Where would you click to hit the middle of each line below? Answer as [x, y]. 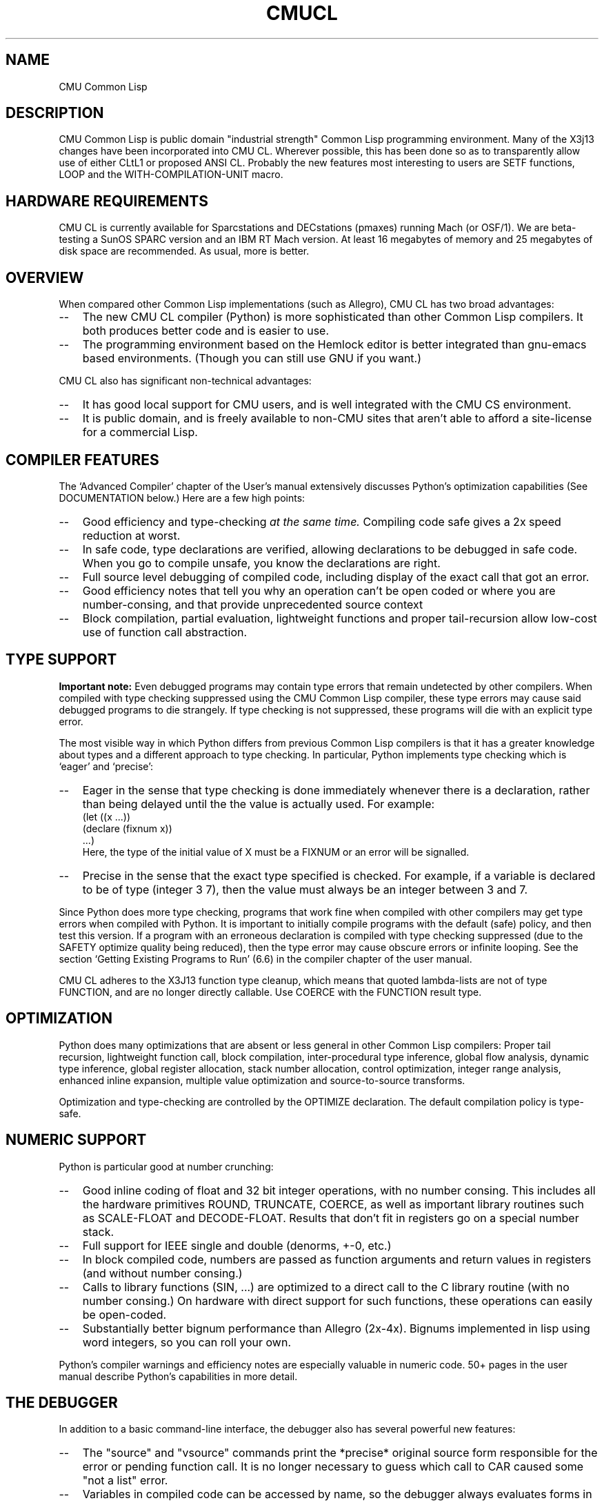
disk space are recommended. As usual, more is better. [184, 251]
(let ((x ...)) [107, 816]
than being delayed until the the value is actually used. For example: [259, 804]
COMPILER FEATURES [82, 460]
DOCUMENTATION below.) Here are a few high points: [182, 498]
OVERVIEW [45, 277]
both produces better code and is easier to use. [206, 331]
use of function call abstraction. [165, 632]
